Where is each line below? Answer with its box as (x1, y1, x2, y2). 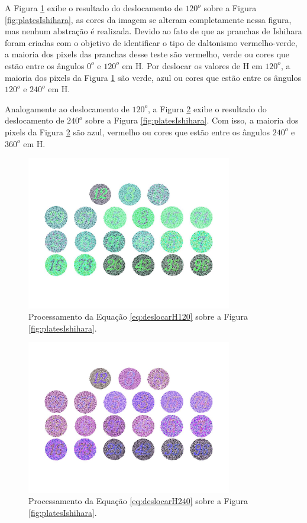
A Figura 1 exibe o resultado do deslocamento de (5, 2, 183, 14)
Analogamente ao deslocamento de (5, 102, 130, 115)
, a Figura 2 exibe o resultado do (148, 102, 267, 115)
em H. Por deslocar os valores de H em (122, 59, 263, 72)
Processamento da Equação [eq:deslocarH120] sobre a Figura (28, 310, 248, 323)
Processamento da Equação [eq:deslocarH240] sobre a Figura (28, 495, 248, 507)
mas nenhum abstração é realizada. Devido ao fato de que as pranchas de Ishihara (5, 25, 302, 37)
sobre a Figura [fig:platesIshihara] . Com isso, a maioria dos (85, 114, 299, 126)
